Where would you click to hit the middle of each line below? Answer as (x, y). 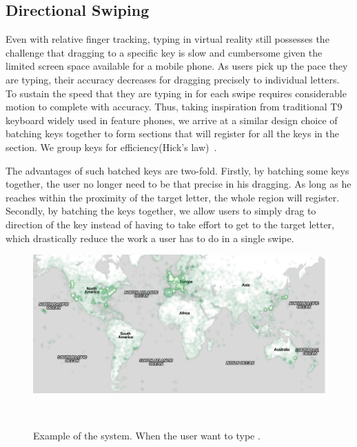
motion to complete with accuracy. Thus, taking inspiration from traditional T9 (174, 107)
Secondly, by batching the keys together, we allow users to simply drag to (161, 211)
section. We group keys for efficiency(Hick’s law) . (111, 147)
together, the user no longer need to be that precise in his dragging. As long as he (178, 184)
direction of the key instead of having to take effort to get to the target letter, (170, 224)
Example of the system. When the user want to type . (147, 436)
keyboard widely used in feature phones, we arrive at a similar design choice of (172, 120)
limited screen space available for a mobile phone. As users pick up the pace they (177, 66)
